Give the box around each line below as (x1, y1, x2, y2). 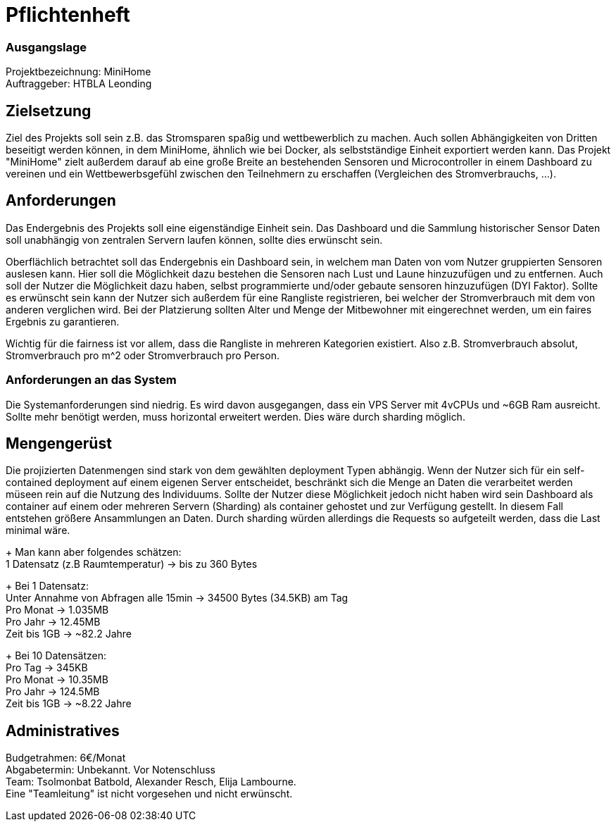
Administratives (6, 721, 120, 740)
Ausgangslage (6, 39, 87, 54)
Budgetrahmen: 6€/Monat (6, 752, 126, 764)
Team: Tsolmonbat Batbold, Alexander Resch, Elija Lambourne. (6, 776, 296, 788)
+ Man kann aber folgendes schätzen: (6, 546, 182, 559)
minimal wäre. (6, 524, 70, 537)
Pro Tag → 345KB (6, 661, 88, 674)
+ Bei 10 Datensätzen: (6, 649, 106, 662)
